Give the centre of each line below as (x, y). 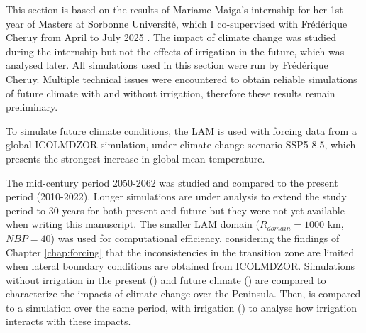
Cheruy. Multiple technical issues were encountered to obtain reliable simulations (182, 78)
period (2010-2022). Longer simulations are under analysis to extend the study (176, 196)
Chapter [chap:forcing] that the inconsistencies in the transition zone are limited (180, 252)
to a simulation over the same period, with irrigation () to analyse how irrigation (182, 307)
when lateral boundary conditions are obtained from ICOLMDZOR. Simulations (181, 266)
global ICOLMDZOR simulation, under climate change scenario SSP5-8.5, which (181, 144)
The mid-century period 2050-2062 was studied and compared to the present (172, 182)
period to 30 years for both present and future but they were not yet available (175, 210)
